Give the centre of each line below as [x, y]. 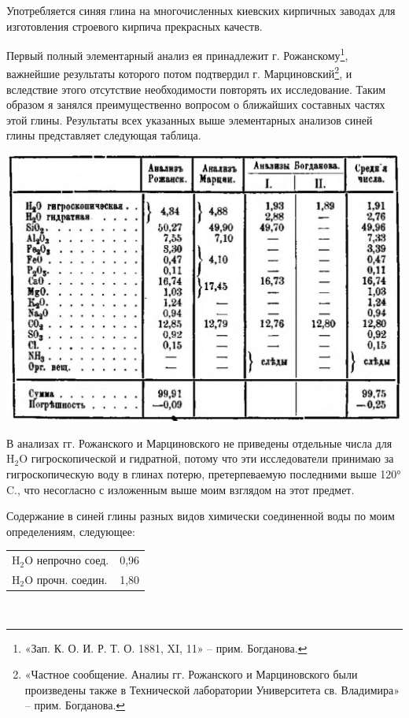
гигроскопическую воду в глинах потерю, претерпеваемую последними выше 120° [204, 473]
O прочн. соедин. [66, 579]
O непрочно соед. [67, 560]
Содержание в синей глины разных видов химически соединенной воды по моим [201, 516]
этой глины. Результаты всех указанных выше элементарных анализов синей [190, 119]
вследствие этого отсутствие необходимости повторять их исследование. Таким [196, 89]
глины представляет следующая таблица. [104, 135]
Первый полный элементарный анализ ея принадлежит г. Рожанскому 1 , [177, 54]
